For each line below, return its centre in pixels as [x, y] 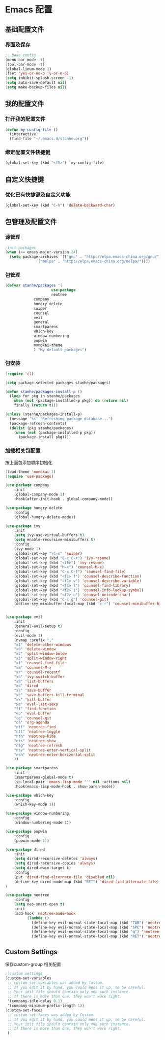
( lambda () [38, 918]
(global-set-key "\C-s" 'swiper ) [48, 553]
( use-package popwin [26, 831]
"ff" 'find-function [35, 709]
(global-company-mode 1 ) [39, 495]
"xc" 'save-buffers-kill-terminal [49, 695]
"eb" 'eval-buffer [33, 713]
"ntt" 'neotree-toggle [37, 732]
